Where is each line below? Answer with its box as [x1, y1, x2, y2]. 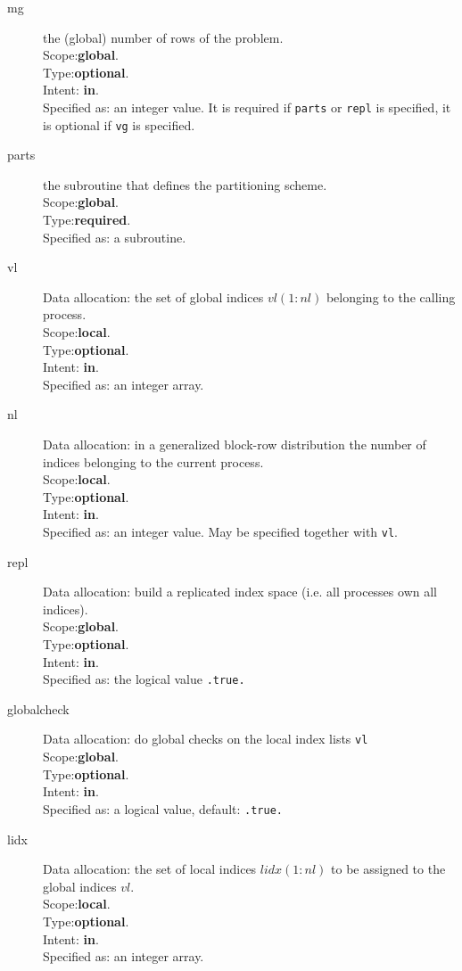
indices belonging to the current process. [43, 452, 264, 471]
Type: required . [43, 210, 131, 229]
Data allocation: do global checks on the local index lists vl [43, 729, 368, 748]
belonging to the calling [326, 287, 456, 306]
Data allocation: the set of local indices [43, 860, 257, 878]
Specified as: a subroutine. [43, 227, 186, 246]
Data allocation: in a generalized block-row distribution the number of [43, 435, 426, 453]
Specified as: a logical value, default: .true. [43, 799, 283, 818]
